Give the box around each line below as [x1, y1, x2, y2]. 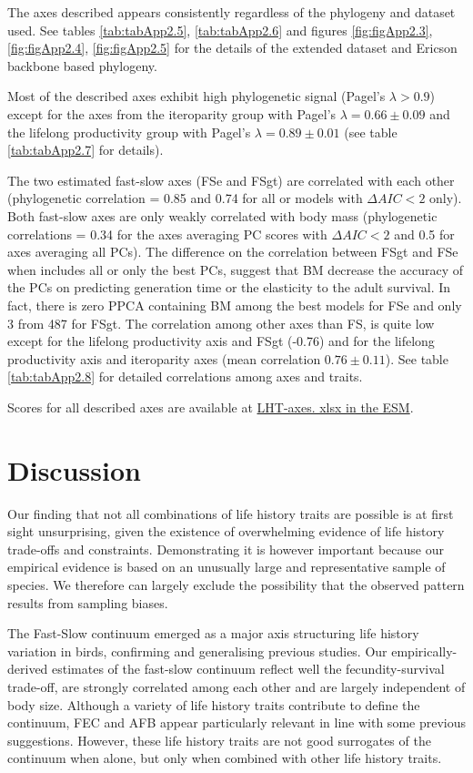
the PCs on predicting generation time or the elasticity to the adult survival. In [7, 278, 451, 297]
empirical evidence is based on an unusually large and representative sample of [7, 557, 446, 576]
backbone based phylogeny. [7, 56, 157, 75]
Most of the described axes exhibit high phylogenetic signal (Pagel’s [7, 86, 386, 106]
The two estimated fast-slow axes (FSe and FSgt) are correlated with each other [7, 170, 455, 189]
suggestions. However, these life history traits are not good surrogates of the [7, 730, 431, 749]
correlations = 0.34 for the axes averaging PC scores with [7, 224, 327, 243]
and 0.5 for [394, 224, 455, 243]
